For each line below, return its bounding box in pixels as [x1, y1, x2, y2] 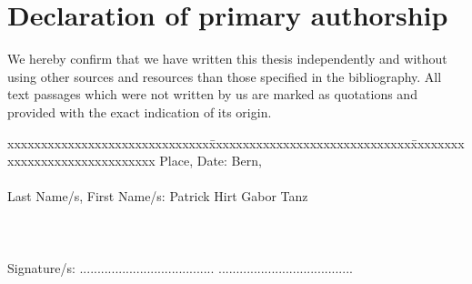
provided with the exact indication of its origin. [7, 102, 272, 121]
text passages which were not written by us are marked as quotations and [7, 85, 417, 104]
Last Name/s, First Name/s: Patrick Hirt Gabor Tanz [7, 187, 308, 206]
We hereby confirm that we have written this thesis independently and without [7, 49, 447, 68]
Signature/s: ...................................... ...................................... [7, 258, 353, 277]
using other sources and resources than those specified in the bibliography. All [7, 66, 442, 86]
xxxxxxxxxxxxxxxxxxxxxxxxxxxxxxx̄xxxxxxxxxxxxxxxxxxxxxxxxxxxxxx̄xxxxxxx [7, 133, 465, 152]
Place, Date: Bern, [159, 151, 262, 170]
